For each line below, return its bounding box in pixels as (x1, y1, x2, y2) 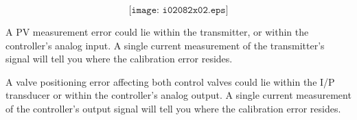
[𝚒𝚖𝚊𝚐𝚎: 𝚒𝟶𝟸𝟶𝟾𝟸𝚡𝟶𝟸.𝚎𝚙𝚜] (128, 5, 229, 15)
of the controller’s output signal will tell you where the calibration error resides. (5, 101, 341, 115)
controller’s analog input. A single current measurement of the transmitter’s (5, 38, 325, 52)
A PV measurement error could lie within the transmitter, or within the (5, 25, 309, 38)
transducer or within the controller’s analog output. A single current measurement (5, 88, 352, 102)
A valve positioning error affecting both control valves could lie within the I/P (5, 74, 335, 88)
